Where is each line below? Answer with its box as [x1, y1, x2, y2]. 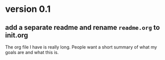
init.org [5, 31, 28, 39]
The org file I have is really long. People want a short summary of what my [5, 44, 158, 50]
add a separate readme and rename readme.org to [5, 23, 160, 32]
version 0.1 [5, 3, 51, 15]
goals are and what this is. [5, 50, 59, 55]
